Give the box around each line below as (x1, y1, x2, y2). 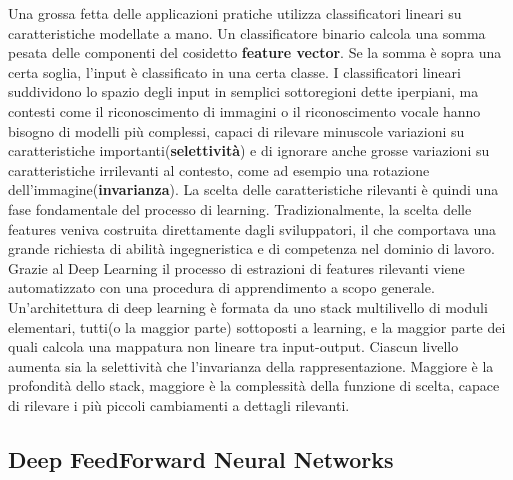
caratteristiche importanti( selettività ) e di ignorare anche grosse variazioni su (8, 140, 490, 161)
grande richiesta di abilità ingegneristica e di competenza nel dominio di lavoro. (8, 238, 495, 259)
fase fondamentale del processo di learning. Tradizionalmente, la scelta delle (8, 198, 472, 219)
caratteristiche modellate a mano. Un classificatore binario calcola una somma (8, 22, 486, 43)
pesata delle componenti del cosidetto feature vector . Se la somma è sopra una (8, 42, 502, 63)
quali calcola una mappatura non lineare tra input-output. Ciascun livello (8, 336, 459, 357)
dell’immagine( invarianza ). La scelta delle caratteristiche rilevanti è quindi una (8, 179, 499, 200)
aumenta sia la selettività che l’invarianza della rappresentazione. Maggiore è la (8, 355, 494, 376)
